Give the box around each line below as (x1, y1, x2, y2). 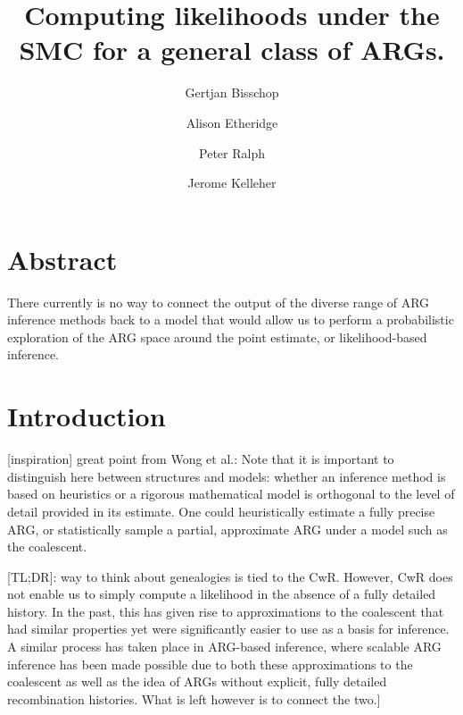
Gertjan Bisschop (185, 83, 279, 102)
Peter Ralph (199, 143, 265, 162)
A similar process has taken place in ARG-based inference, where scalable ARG (7, 637, 442, 656)
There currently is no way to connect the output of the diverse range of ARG (7, 292, 430, 311)
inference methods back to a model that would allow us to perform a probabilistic (7, 310, 454, 329)
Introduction (7, 398, 166, 434)
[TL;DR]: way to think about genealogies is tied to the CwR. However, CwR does (7, 567, 453, 585)
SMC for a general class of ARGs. (19, 31, 445, 68)
